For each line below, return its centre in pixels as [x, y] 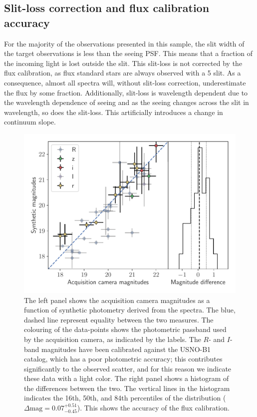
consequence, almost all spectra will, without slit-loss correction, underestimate [125, 82]
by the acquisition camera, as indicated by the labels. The [113, 339]
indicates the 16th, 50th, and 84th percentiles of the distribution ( [125, 398]
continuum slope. [30, 122]
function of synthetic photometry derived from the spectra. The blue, [130, 310]
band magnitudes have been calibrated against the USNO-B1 [118, 349]
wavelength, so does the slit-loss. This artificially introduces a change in [114, 112]
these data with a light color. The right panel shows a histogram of [127, 378]
